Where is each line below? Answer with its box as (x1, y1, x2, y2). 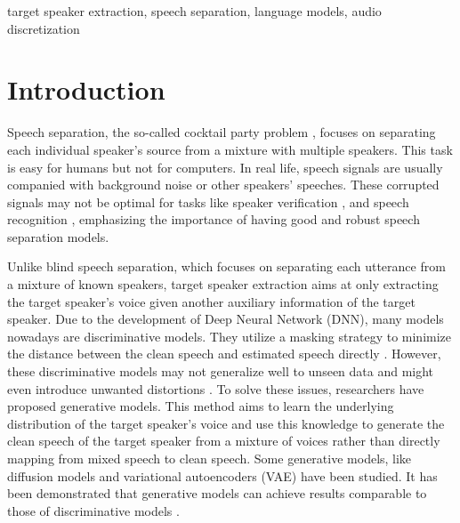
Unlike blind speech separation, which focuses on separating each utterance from (7, 257, 446, 276)
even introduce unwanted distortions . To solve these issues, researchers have (7, 379, 424, 398)
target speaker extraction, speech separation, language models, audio (7, 2, 382, 20)
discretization (7, 19, 80, 37)
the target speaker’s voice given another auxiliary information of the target (7, 292, 416, 310)
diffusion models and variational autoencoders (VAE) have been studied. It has (7, 466, 438, 485)
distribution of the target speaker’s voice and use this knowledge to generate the (7, 414, 445, 432)
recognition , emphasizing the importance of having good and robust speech (7, 210, 420, 229)
